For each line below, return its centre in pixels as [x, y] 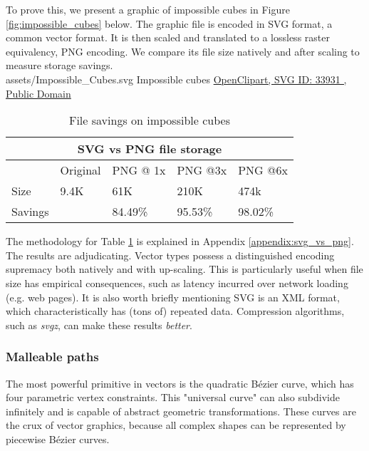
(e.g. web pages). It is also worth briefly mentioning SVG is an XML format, [173, 297]
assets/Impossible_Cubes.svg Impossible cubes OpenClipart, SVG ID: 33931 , [176, 79]
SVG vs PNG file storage [150, 149]
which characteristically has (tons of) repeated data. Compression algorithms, [175, 311]
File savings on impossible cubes [149, 120]
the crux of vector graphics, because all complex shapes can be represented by [176, 425]
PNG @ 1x [139, 170]
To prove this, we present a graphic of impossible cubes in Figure [148, 9]
